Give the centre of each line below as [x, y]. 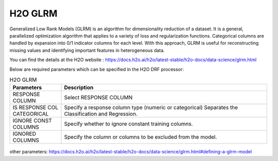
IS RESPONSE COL [36, 108]
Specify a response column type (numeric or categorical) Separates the [151, 108]
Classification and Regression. [101, 114]
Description [79, 87]
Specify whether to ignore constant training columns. [128, 124]
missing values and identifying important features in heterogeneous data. [87, 50]
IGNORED [24, 134]
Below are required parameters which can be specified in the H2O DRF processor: [97, 69]
